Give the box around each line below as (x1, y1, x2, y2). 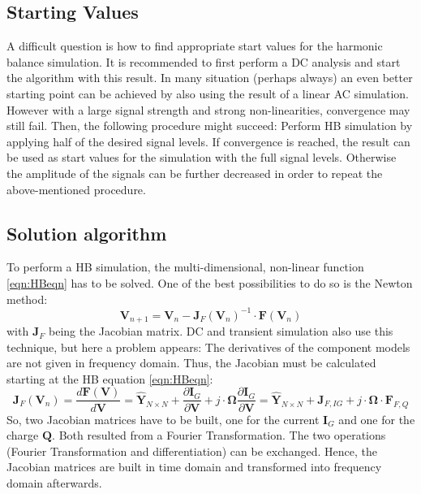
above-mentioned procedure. (6, 180, 146, 197)
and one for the (338, 410, 415, 427)
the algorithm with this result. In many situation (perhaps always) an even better (6, 69, 413, 86)
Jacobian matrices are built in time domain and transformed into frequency (6, 458, 382, 475)
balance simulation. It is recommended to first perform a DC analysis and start (6, 53, 401, 70)
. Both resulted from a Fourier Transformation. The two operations (52, 427, 386, 444)
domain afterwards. (6, 474, 102, 491)
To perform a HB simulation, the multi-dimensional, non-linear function (6, 258, 364, 275)
